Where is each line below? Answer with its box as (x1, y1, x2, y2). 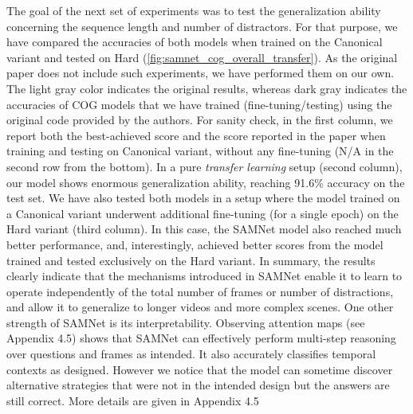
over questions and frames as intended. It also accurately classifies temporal (6, 346, 376, 362)
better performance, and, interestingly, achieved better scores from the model (6, 236, 383, 252)
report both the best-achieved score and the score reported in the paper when (6, 127, 386, 143)
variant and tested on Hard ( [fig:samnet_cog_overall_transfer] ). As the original (6, 49, 398, 65)
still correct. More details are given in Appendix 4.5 (6, 392, 259, 408)
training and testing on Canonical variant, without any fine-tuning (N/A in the (6, 143, 394, 159)
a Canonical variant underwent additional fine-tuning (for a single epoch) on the (6, 205, 399, 221)
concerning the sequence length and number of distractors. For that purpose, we (6, 18, 398, 34)
